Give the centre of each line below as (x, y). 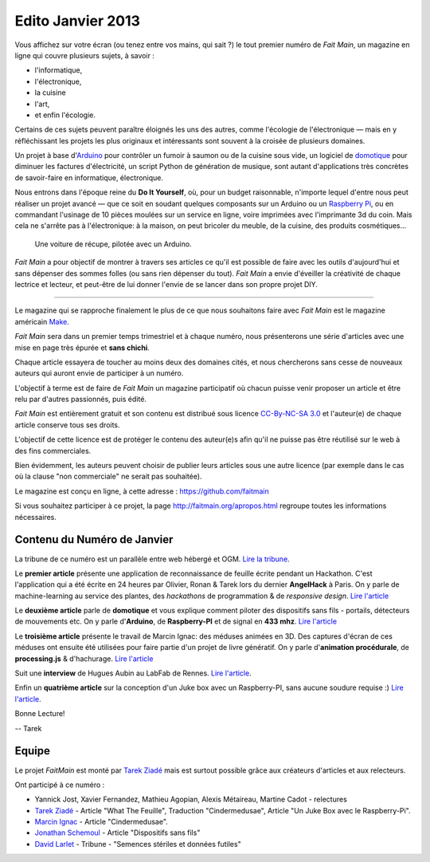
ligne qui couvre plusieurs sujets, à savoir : (85, 55)
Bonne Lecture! (40, 714)
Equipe (33, 751)
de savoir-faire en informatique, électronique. (89, 177)
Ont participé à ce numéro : (60, 785)
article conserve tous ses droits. (67, 425)
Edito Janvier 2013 (78, 21)
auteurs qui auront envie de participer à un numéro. (99, 373)
